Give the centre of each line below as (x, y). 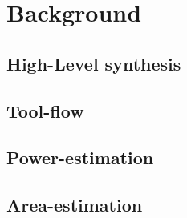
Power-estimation (80, 157)
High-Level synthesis (94, 63)
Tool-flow (45, 110)
